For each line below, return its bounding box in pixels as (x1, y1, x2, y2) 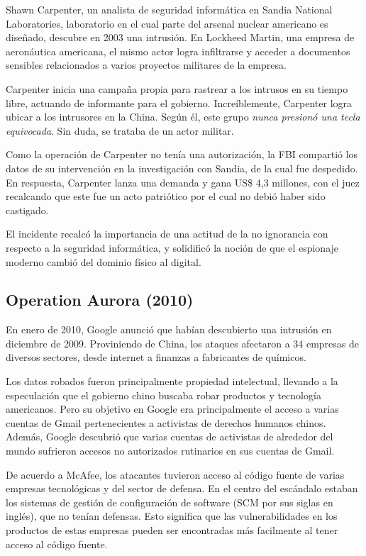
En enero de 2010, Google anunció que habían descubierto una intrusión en (6, 322, 332, 337)
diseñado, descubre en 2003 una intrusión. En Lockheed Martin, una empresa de (6, 30, 355, 45)
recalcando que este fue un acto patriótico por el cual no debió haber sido (6, 189, 326, 204)
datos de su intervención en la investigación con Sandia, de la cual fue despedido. (6, 160, 358, 175)
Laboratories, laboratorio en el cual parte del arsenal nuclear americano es (6, 16, 328, 30)
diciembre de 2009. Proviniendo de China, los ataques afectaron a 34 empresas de (6, 335, 360, 350)
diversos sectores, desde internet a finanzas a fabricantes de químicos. (6, 350, 306, 365)
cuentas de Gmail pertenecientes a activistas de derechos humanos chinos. (6, 415, 326, 430)
